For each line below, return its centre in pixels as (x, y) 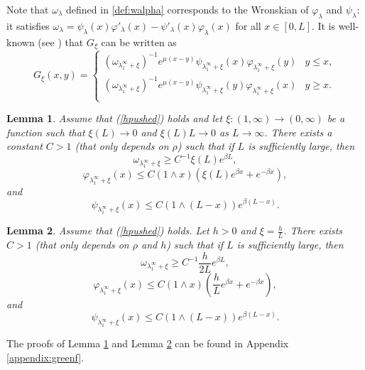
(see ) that (61, 42)
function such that (46, 132)
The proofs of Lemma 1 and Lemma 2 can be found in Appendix (148, 343)
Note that (28, 9)
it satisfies (28, 25)
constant (24, 146)
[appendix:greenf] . (45, 357)
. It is (323, 25)
